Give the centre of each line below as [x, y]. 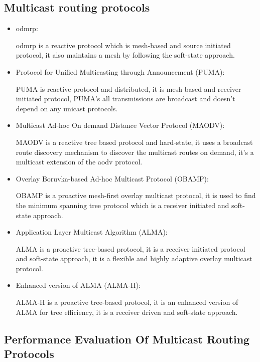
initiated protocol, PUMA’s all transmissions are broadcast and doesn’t [125, 99]
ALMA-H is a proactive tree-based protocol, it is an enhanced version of [127, 302]
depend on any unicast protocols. [67, 108]
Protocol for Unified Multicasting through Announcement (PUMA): [120, 71]
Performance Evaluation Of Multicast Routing [127, 339]
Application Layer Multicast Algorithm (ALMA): [92, 232]
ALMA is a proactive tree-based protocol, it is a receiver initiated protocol [131, 248]
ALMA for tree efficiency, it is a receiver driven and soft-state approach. [127, 312]
